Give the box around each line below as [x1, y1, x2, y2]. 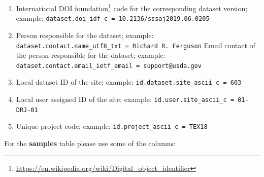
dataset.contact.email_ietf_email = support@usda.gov [16, 62, 202, 69]
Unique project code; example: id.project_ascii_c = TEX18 [16, 121, 208, 131]
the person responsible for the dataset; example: [16, 50, 166, 60]
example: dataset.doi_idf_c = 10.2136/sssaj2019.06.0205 [16, 13, 210, 23]
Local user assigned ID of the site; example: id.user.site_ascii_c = [16, 94, 235, 104]
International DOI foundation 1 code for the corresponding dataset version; [16, 2, 248, 13]
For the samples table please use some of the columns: [4, 138, 176, 149]
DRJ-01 [16, 106, 38, 114]
